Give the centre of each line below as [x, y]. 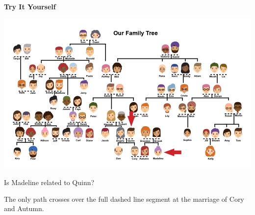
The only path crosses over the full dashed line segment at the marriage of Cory [124, 199]
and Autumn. [24, 208]
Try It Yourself [30, 6]
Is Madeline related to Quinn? [49, 182]
